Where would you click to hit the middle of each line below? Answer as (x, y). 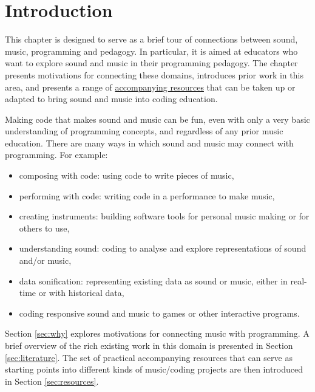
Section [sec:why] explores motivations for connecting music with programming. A (157, 333)
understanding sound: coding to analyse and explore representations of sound (163, 248)
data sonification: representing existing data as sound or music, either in (153, 280)
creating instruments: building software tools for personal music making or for (164, 216)
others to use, (44, 228)
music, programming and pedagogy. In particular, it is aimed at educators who (151, 51)
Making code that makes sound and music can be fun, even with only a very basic (157, 119)
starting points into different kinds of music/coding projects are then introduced (154, 369)
